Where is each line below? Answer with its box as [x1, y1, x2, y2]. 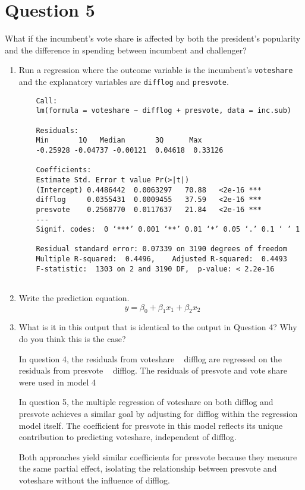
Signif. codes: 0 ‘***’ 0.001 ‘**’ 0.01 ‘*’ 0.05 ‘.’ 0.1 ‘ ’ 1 [36, 225, 300, 234]
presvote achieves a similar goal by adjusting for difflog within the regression [18, 407, 298, 420]
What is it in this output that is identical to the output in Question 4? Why [18, 321, 297, 333]
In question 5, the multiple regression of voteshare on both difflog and [18, 396, 273, 408]
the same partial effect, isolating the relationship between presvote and [18, 462, 277, 475]
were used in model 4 [18, 375, 96, 388]
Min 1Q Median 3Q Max [36, 136, 202, 145]
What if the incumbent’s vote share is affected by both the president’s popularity [5, 32, 301, 45]
